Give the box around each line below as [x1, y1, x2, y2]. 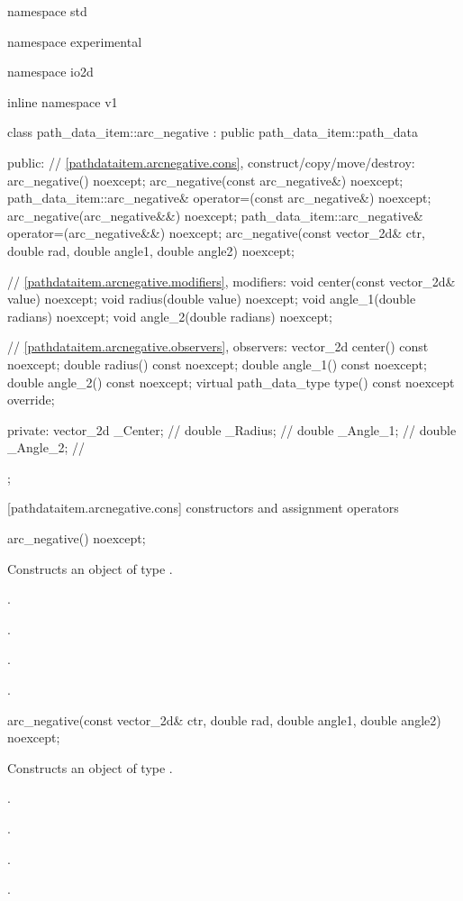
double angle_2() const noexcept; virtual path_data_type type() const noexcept [7, 372, 455, 391]
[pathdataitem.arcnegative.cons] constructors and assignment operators [7, 498, 399, 517]
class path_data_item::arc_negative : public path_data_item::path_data [7, 123, 419, 141]
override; [7, 390, 55, 409]
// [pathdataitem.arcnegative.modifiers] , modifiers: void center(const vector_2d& [7, 271, 456, 290]
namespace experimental [7, 32, 142, 50]
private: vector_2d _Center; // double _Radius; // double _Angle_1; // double [7, 420, 457, 439]
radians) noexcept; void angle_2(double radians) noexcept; [7, 306, 332, 325]
